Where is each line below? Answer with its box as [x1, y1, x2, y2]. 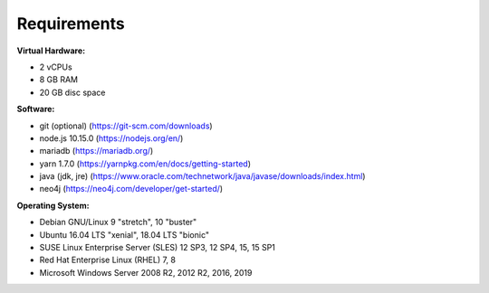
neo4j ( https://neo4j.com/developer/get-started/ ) [39, 184, 224, 194]
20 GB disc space [39, 87, 106, 98]
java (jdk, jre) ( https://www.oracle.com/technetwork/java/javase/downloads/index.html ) [39, 171, 366, 182]
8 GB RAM [39, 74, 79, 85]
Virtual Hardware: [16, 45, 86, 56]
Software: [16, 104, 55, 115]
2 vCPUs [39, 61, 72, 72]
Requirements [16, 14, 126, 33]
